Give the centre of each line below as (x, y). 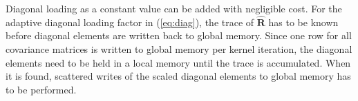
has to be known (303, 22)
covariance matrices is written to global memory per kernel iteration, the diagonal (179, 49)
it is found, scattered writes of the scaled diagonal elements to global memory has (178, 76)
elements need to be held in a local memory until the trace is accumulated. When (178, 62)
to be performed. (41, 89)
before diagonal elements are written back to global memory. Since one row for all (179, 35)
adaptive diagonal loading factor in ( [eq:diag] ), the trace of (130, 22)
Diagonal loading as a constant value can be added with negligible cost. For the (174, 8)
